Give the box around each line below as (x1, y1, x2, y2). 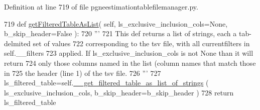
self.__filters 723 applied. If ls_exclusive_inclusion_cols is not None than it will (4, 48, 253, 58)
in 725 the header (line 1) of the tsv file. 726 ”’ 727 (4, 67, 161, 78)
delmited (4, 38, 31, 48)
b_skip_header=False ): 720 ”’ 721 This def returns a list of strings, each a (4, 28, 237, 39)
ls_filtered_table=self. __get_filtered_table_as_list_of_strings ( (4, 77, 209, 88)
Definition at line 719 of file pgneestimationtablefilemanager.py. (4, 2, 198, 12)
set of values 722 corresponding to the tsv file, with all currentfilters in (33, 38, 250, 48)
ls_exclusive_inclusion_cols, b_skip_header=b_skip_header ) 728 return (4, 87, 234, 97)
